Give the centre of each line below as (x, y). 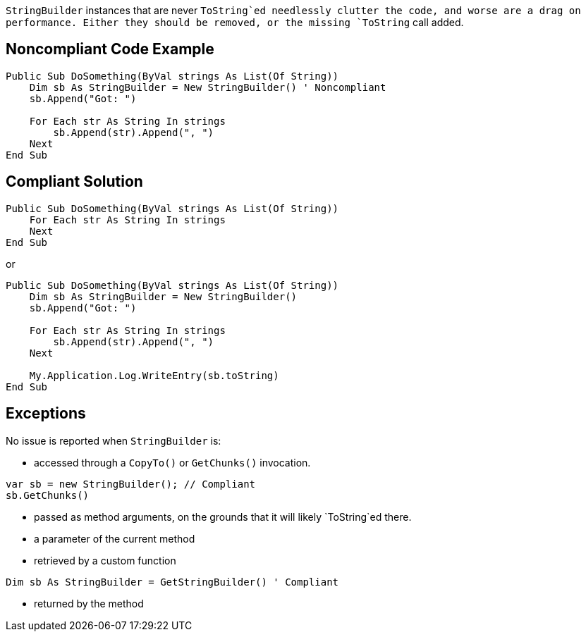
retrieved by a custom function (105, 560)
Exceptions (46, 414)
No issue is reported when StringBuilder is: (114, 440)
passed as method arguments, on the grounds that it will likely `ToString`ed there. (223, 517)
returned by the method (89, 603)
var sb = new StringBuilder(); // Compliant (131, 484)
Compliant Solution (74, 182)
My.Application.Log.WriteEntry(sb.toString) (154, 375)
